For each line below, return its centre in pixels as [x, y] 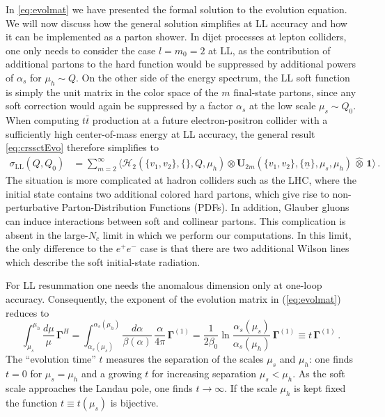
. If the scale [251, 388]
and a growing [111, 373]
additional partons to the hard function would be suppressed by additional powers [181, 64]
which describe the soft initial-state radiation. [103, 261]
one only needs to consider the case [81, 50]
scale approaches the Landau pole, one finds [99, 388]
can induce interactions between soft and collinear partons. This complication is [176, 220]
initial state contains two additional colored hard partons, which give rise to [167, 193]
